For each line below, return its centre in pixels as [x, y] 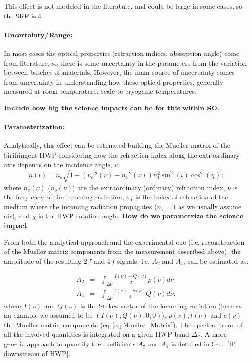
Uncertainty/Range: [38, 34]
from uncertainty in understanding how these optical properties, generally [114, 81]
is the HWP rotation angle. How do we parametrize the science [141, 216]
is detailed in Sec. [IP [204, 344]
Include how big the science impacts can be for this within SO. [112, 107]
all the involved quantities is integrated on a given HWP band [97, 334]
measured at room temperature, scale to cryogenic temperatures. [100, 91]
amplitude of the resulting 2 [45, 261]
